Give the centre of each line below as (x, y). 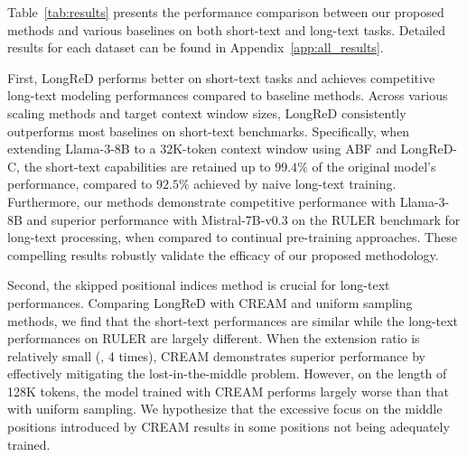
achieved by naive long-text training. (295, 184)
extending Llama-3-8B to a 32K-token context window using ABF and (202, 149)
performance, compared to (80, 184)
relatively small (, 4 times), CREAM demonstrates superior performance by (216, 355)
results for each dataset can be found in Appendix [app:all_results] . (196, 47)
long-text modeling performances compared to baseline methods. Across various (228, 95)
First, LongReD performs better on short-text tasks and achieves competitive (221, 77)
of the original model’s (374, 166)
